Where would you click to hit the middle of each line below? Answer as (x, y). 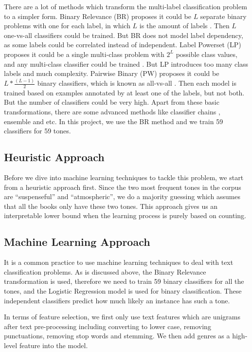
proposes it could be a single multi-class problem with (84, 54)
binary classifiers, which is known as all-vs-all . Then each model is (137, 83)
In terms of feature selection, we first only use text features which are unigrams (122, 317)
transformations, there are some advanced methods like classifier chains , (112, 112)
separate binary (223, 16)
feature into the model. (54, 345)
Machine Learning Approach (77, 242)
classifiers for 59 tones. (37, 131)
